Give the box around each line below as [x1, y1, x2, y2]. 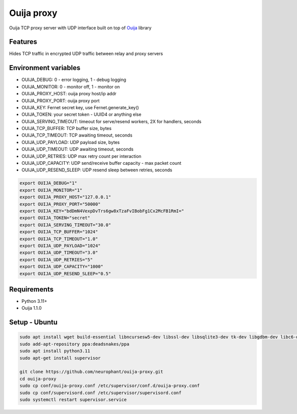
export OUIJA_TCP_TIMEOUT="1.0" [19, 236, 99, 242]
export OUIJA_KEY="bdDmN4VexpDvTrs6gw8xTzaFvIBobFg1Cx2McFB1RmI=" [19, 208, 184, 213]
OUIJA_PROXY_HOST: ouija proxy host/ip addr [21, 91, 117, 97]
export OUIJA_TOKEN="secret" [19, 215, 91, 221]
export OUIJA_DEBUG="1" [19, 180, 78, 186]
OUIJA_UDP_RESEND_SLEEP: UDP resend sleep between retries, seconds [21, 167, 173, 173]
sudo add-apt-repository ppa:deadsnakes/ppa [19, 341, 130, 347]
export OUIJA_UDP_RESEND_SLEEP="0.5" [19, 271, 111, 276]
